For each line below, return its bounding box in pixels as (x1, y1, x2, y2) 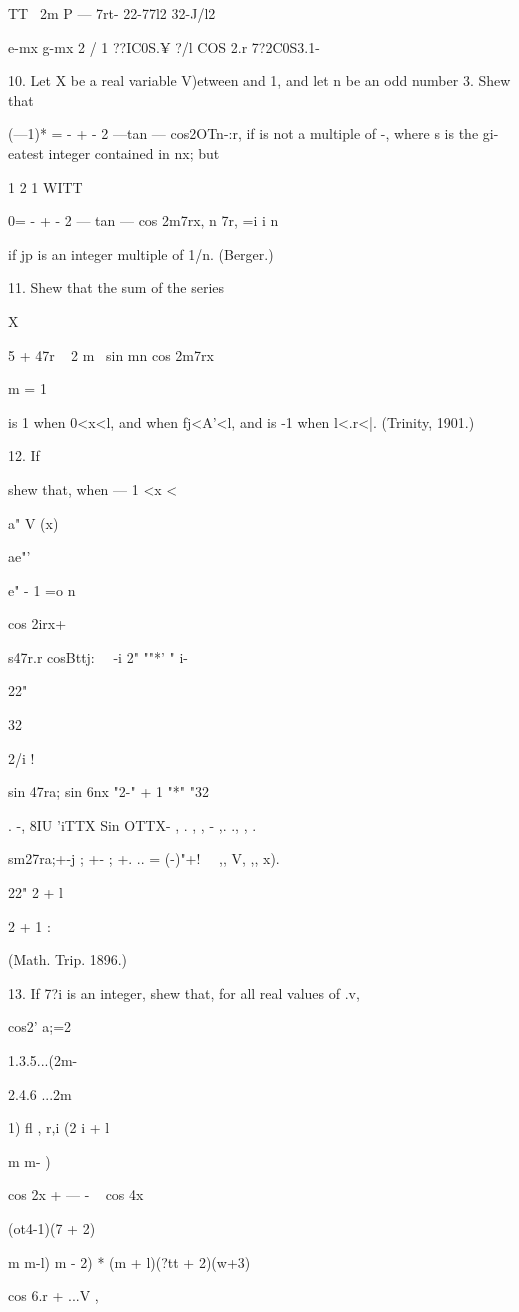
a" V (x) (8, 512, 59, 533)
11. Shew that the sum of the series (8, 277, 225, 298)
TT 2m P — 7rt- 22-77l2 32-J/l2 (8, 3, 216, 23)
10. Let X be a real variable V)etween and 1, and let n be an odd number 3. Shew (8, 70, 511, 91)
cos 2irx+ (8, 613, 67, 634)
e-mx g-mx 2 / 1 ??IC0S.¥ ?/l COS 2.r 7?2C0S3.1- (8, 36, 320, 57)
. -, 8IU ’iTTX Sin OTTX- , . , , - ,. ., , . (8, 814, 257, 835)
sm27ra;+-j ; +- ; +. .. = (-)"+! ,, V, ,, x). (8, 848, 280, 869)
